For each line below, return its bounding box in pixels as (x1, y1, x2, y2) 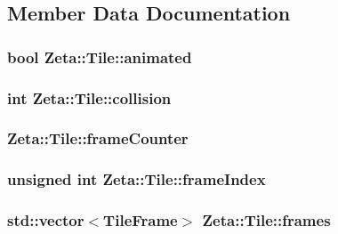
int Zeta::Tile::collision (7, 86, 172, 109)
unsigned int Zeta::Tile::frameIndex (7, 168, 266, 190)
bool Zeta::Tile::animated (7, 45, 192, 68)
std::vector (7, 209, 84, 231)
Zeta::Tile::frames (202, 209, 331, 231)
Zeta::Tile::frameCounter (7, 127, 189, 149)
